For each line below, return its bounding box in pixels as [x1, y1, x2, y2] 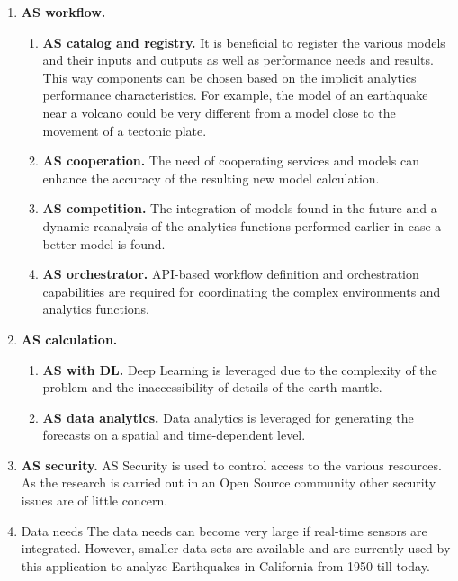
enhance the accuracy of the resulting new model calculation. [42, 168, 380, 187]
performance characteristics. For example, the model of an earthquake [42, 85, 428, 104]
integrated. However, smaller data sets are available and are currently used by [21, 539, 451, 558]
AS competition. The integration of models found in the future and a [42, 199, 437, 218]
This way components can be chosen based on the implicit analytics [42, 67, 417, 86]
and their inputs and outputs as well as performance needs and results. [42, 50, 434, 69]
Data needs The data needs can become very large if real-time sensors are [21, 521, 427, 540]
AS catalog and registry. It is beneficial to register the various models [42, 32, 445, 51]
